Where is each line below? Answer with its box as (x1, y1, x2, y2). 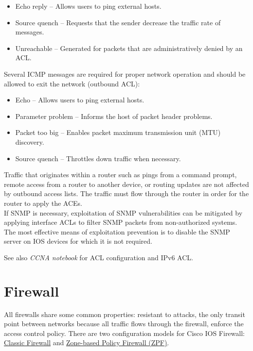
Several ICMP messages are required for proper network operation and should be (4, 68, 246, 79)
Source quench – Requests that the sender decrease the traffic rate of (15, 17, 221, 27)
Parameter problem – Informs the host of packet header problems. (15, 111, 213, 121)
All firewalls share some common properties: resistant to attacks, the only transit (4, 309, 245, 319)
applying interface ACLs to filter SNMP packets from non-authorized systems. (4, 217, 237, 227)
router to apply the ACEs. (4, 198, 82, 208)
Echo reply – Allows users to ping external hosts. (15, 1, 162, 11)
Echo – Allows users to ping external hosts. (15, 95, 145, 105)
